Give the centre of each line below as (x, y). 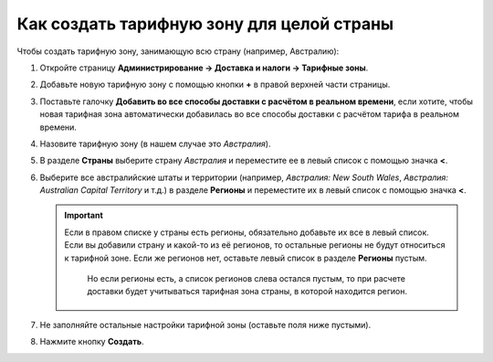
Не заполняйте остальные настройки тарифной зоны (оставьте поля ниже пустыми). (205, 325)
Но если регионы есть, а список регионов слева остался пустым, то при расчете (246, 279)
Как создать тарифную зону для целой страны (205, 24)
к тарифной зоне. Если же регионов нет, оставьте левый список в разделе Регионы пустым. (246, 258)
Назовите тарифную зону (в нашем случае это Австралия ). (155, 144)
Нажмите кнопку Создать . (92, 342)
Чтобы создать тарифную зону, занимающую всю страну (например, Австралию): (178, 51)
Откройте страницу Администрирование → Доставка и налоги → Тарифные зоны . (204, 68)
